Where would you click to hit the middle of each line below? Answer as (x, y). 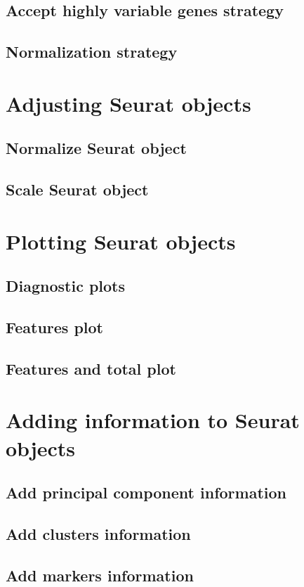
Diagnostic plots (66, 286)
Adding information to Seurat (153, 420)
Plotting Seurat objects (121, 241)
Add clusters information (98, 533)
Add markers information (100, 575)
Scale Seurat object (77, 189)
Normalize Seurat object (96, 148)
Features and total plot (91, 368)
